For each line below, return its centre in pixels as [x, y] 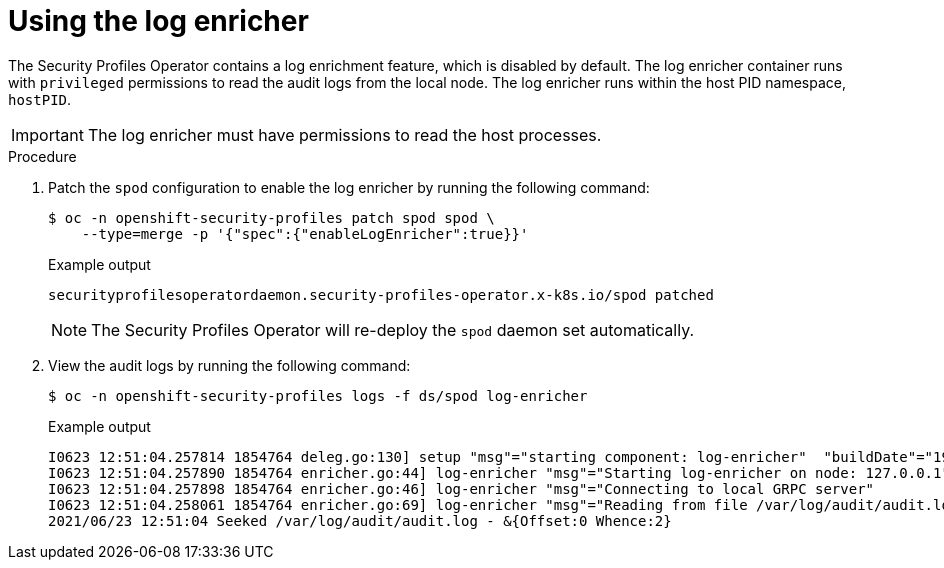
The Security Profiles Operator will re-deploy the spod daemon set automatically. [393, 329]
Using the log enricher [158, 21]
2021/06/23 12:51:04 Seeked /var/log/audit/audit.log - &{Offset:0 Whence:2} [360, 520]
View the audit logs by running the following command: [229, 365]
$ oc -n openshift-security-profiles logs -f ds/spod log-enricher [318, 395]
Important [47, 134]
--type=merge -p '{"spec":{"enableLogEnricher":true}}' [305, 233]
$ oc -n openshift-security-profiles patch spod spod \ [271, 217]
